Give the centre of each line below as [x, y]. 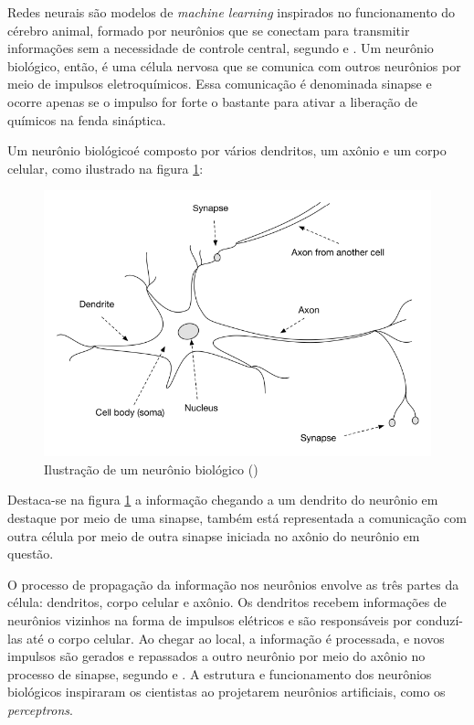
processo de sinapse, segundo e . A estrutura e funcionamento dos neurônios [220, 673]
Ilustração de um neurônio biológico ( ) [151, 469]
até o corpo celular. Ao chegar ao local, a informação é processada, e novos [236, 638]
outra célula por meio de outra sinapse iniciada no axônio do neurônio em [214, 535]
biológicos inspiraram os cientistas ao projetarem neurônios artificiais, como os [226, 692]
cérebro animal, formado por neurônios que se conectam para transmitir [209, 30]
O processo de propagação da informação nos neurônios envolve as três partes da [233, 584]
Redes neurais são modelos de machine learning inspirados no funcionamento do [232, 12]
